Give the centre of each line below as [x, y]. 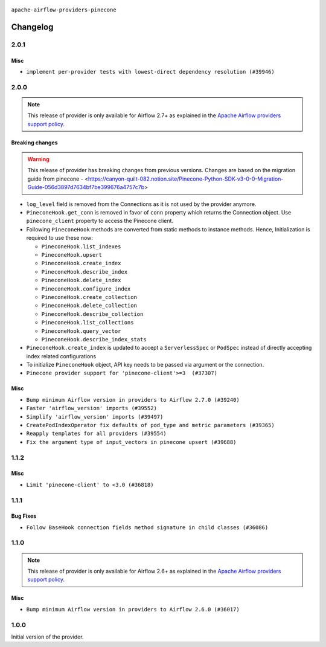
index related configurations [61, 356]
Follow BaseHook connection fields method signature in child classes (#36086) [147, 527]
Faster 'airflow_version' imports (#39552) [91, 408]
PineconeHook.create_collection [89, 297]
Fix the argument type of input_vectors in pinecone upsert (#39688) [131, 442]
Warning [38, 159]
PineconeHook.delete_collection [89, 306]
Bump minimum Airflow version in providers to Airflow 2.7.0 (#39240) [133, 400]
